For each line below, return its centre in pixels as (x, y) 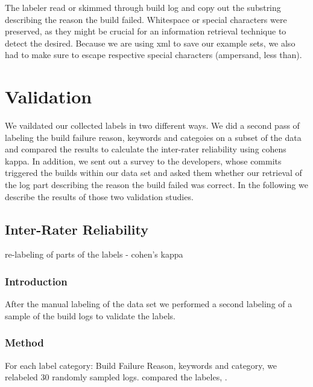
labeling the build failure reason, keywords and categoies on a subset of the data (153, 137)
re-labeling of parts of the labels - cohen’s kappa (94, 254)
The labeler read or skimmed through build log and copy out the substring (143, 7)
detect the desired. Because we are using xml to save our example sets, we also (150, 43)
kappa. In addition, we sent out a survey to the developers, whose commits (143, 161)
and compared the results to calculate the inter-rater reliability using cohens (146, 149)
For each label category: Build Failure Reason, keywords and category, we (141, 365)
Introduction (36, 281)
